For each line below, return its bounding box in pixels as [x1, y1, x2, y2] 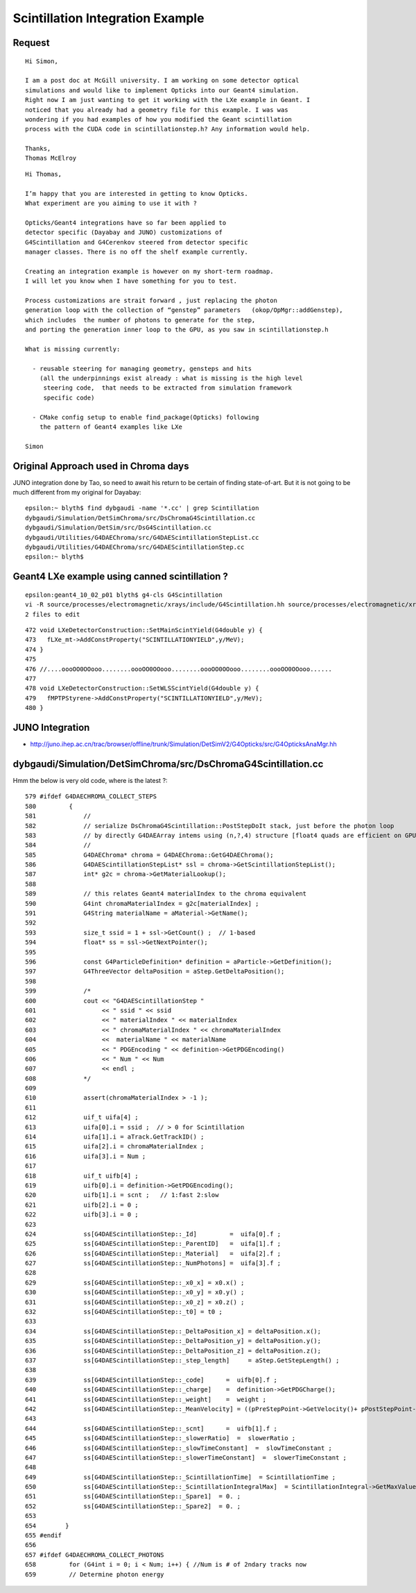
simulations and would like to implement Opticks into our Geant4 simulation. [25, 86, 300, 94]
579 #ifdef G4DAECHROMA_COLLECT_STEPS [25, 793, 157, 800]
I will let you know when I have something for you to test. [25, 277, 237, 285]
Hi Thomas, [25, 170, 62, 178]
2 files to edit [25, 610, 80, 618]
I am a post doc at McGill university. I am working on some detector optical [25, 76, 300, 85]
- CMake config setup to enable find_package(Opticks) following [32, 413, 259, 421]
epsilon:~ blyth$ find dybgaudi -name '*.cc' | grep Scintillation [25, 504, 259, 512]
